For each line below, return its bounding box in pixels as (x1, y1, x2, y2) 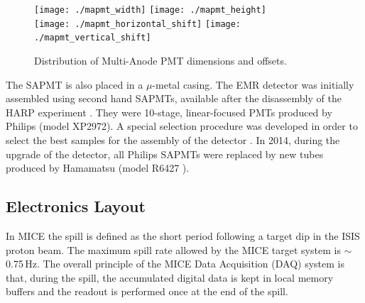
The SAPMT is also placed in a (6, 77, 143, 92)
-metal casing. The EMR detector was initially (152, 77, 354, 92)
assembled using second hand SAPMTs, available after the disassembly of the (6, 91, 342, 106)
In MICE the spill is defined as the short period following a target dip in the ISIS (6, 228, 360, 243)
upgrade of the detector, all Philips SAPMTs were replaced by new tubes (6, 146, 324, 161)
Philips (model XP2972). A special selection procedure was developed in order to (6, 119, 358, 133)
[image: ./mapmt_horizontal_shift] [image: (34, 18, 241, 29)
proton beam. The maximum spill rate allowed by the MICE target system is (6, 242, 341, 257)
